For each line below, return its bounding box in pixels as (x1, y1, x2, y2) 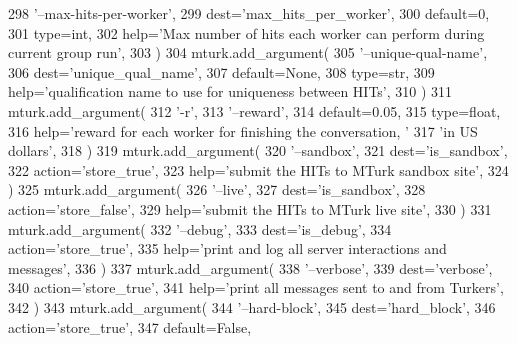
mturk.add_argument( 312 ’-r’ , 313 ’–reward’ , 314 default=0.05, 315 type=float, (8, 100, 501, 121)
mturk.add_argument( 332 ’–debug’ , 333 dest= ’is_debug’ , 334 (8, 218, 392, 239)
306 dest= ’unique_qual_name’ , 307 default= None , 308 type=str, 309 (8, 61, 435, 82)
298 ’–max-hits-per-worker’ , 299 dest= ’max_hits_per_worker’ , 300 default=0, (8, 3, 490, 23)
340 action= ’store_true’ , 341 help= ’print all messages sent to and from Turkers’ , (8, 277, 504, 298)
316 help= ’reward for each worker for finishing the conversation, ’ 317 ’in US (8, 120, 478, 141)
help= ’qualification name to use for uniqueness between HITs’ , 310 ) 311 (8, 81, 453, 102)
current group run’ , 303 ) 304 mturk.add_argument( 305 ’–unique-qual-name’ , (8, 42, 488, 63)
